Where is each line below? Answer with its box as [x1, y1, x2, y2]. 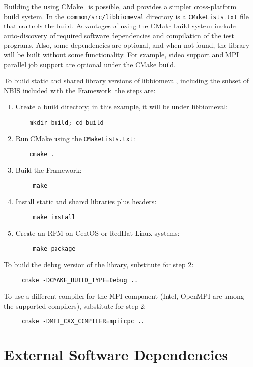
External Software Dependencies [4, 344, 228, 364]
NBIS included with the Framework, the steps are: [4, 85, 156, 95]
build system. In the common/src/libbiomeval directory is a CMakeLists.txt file [4, 11, 249, 21]
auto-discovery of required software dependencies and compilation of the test [4, 30, 235, 40]
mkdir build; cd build [29, 119, 104, 126]
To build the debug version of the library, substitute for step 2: [4, 259, 194, 269]
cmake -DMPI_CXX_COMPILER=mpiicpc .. [21, 318, 145, 325]
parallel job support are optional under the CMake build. [4, 59, 176, 69]
